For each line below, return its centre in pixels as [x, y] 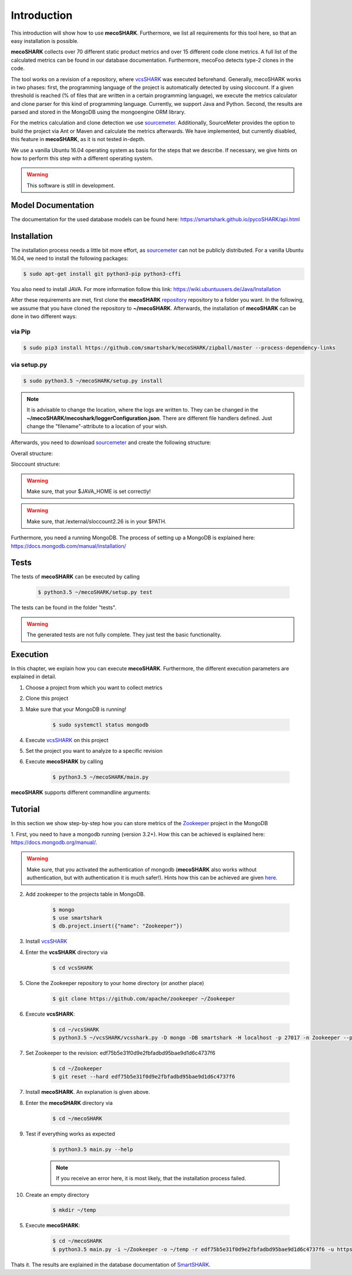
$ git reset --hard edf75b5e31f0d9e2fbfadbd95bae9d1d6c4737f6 [144, 1077]
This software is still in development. [71, 185]
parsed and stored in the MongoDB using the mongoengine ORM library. [98, 112]
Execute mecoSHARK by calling [65, 762]
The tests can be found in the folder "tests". [64, 608]
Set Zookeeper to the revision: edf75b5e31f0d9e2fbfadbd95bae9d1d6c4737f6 [120, 1053]
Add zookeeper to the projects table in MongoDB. [85, 894]
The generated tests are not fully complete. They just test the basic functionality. [124, 635]
